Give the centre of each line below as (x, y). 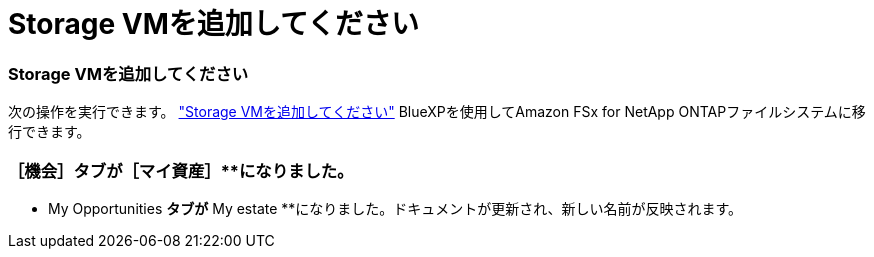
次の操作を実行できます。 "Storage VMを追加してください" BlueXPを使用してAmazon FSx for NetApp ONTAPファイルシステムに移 (437, 112)
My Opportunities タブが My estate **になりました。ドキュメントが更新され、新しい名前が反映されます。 (395, 208)
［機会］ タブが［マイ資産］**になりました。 (181, 170)
